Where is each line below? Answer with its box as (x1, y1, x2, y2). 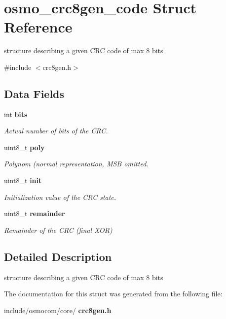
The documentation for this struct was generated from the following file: (4, 288, 223, 299)
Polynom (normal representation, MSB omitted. (4, 159, 149, 169)
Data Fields (4, 86, 65, 101)
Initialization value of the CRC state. (4, 191, 116, 202)
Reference (4, 17, 73, 37)
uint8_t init (4, 175, 42, 186)
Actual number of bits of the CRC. (4, 126, 108, 136)
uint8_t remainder (4, 208, 65, 219)
